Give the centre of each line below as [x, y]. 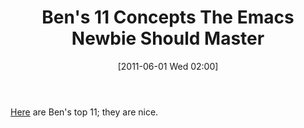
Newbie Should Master [168, 38]
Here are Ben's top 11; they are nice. [84, 112]
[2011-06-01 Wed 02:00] [168, 66]
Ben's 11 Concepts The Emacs [168, 17]
